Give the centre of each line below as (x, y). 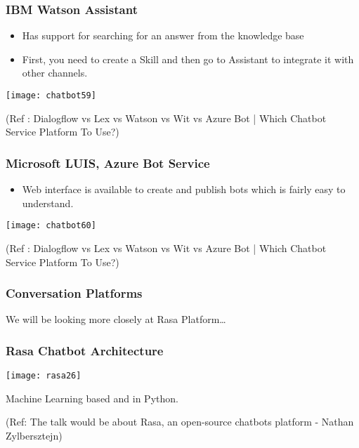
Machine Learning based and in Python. (92, 398)
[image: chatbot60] (51, 226)
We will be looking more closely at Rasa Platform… (116, 319)
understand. (48, 203)
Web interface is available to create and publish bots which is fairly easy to (184, 189)
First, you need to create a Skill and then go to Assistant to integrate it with (188, 59)
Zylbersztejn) (34, 435)
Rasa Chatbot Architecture (85, 350)
